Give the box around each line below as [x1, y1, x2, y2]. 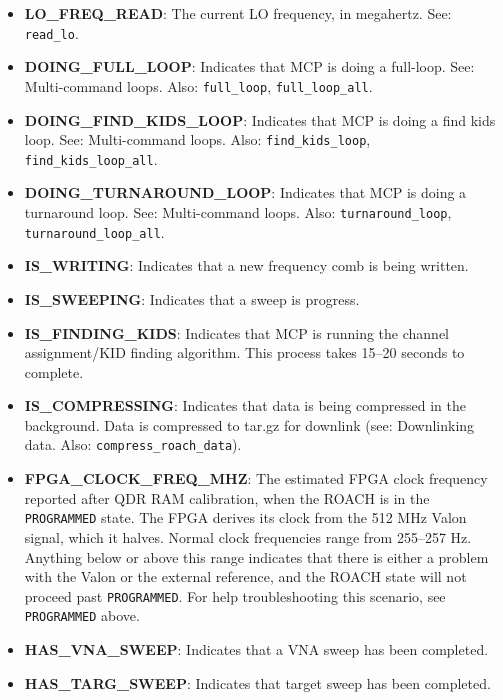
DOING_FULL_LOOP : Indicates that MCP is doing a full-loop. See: [24, 56, 475, 77]
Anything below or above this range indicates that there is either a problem [24, 546, 489, 567]
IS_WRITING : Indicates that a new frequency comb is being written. [24, 255, 469, 276]
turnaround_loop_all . [24, 221, 165, 242]
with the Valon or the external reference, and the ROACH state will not [24, 566, 467, 587]
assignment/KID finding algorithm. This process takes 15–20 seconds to [24, 342, 465, 363]
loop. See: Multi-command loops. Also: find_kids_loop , [24, 129, 371, 150]
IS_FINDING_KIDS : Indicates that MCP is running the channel [24, 322, 449, 343]
